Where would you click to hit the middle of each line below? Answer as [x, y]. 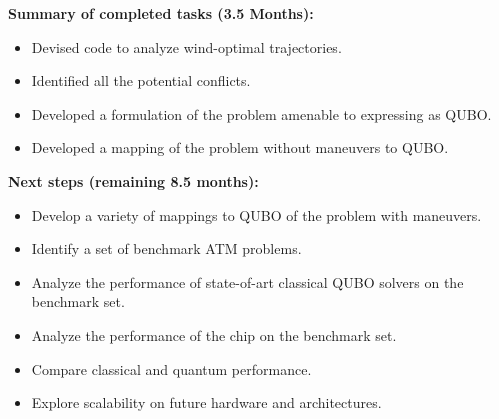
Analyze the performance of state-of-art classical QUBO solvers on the [247, 281]
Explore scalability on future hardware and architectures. [206, 402]
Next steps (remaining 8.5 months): [133, 180]
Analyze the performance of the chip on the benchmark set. [214, 334]
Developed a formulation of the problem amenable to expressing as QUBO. [261, 113]
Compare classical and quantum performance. [171, 368]
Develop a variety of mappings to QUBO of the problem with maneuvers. [256, 214]
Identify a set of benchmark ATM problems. [166, 248]
